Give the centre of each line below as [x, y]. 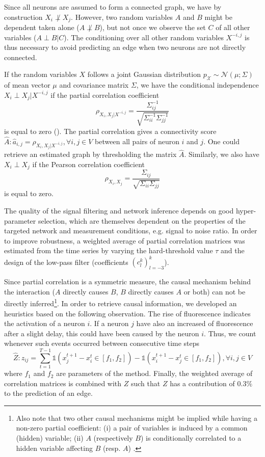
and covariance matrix [94, 85]
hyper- [246, 210]
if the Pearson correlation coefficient [88, 164]
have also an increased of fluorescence [195, 323]
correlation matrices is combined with [63, 383]
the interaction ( [30, 291]
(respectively [113, 438]
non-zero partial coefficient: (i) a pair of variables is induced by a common [132, 428]
